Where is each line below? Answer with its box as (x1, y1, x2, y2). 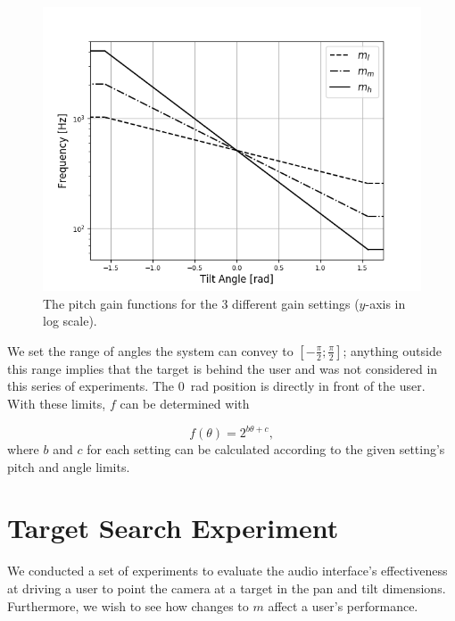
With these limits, (7, 393, 106, 412)
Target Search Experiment (7, 509, 339, 546)
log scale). (43, 311, 97, 330)
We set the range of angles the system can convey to (7, 341, 294, 360)
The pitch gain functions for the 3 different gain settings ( (43, 294, 360, 312)
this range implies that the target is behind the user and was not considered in (7, 359, 438, 377)
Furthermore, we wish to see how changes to (7, 596, 249, 615)
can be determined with (120, 393, 250, 412)
